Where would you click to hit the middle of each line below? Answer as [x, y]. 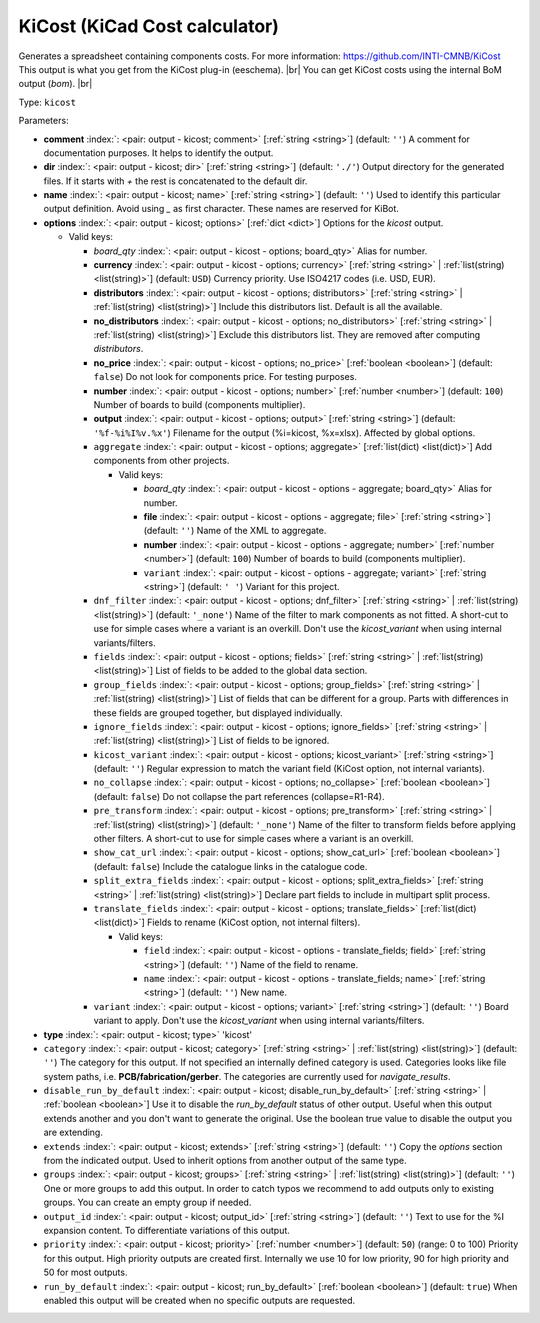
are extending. [73, 1132]
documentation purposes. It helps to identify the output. [158, 152]
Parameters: [43, 121]
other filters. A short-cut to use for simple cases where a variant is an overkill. [253, 839]
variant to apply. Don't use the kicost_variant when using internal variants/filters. [259, 1021]
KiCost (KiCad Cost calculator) [149, 26]
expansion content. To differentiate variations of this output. [166, 1230]
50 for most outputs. [85, 1272]
